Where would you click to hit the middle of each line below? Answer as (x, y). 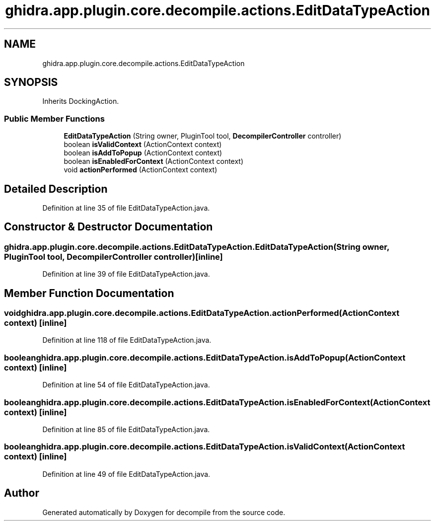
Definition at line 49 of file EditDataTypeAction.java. (126, 474)
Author (22, 493)
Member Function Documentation (89, 293)
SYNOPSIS (31, 82)
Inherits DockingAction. (81, 101)
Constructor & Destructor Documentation (109, 227)
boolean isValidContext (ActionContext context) (143, 145)
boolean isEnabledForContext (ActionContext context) (154, 161)
